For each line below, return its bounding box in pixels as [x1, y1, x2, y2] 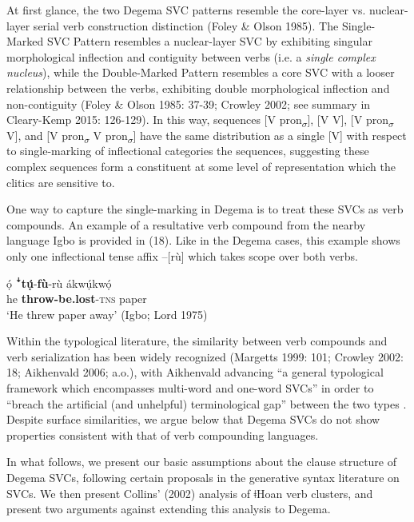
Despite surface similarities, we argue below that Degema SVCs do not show [6, 411, 380, 428]
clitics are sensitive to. [6, 173, 115, 190]
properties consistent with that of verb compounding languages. [6, 426, 319, 443]
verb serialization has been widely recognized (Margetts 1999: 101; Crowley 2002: [6, 348, 404, 365]
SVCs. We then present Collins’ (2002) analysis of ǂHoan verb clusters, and [6, 484, 373, 501]
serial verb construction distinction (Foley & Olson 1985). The [33, 17, 339, 34]
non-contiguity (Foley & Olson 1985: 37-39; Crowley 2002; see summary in [6, 95, 371, 112]
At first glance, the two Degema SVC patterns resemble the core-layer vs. [6, 2, 366, 18]
